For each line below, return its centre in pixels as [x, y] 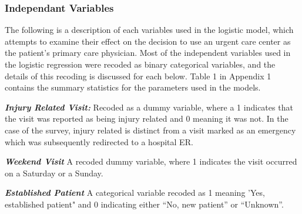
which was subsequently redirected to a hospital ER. [99, 141]
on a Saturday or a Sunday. [54, 173]
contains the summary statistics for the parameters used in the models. [133, 87]
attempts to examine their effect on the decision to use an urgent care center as [148, 41]
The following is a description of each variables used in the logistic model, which [149, 30]
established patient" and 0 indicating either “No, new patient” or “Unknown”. [144, 204]
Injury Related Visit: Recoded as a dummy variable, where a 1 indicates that [149, 107]
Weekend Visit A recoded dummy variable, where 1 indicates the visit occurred [151, 161]
